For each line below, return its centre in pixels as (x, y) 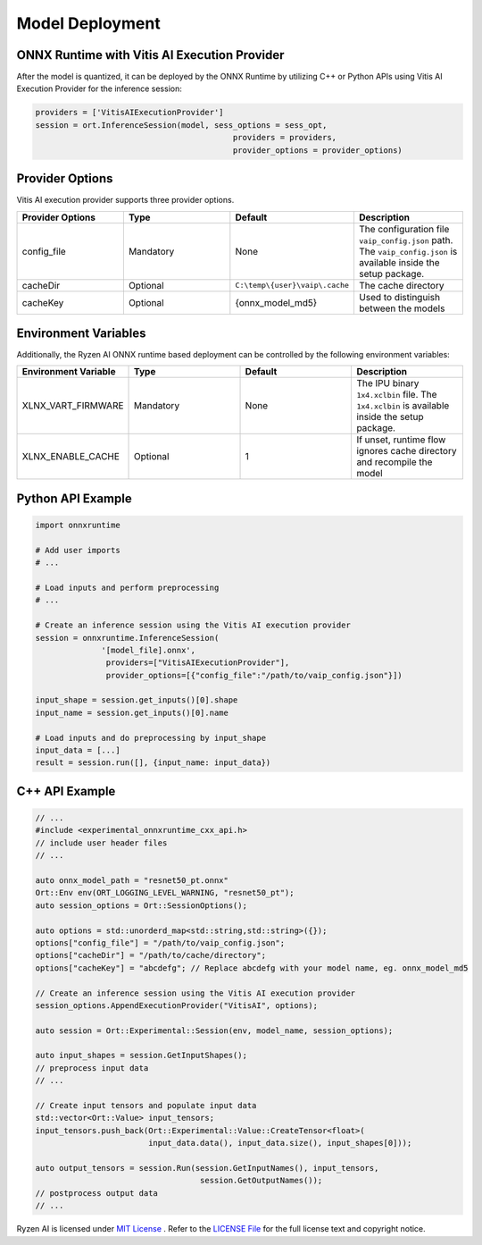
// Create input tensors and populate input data (146, 1106)
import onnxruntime (78, 526)
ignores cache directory (407, 451)
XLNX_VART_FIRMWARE (73, 406)
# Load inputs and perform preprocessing (127, 587)
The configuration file (404, 229)
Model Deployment (88, 23)
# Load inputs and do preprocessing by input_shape (151, 738)
